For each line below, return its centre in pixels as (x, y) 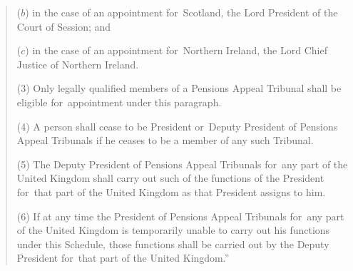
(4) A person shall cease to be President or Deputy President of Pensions (177, 126)
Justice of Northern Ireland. (78, 64)
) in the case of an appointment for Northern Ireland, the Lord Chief (176, 50)
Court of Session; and (64, 26)
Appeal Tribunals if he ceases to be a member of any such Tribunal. (165, 140)
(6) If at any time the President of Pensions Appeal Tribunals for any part (180, 216)
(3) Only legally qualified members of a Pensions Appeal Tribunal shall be (179, 88)
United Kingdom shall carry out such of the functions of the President (170, 178)
